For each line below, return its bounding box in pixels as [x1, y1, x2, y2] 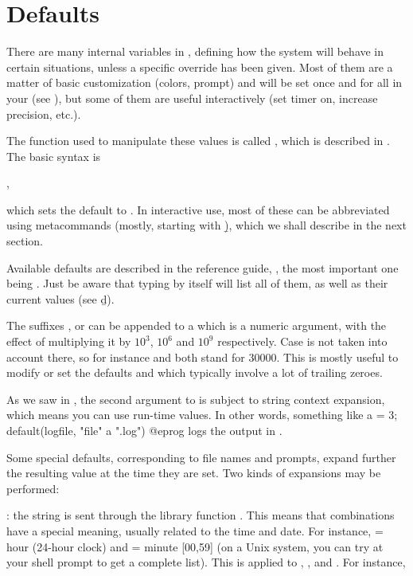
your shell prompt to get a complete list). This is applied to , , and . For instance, [6, 554, 406, 570]
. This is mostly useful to [276, 348, 399, 365]
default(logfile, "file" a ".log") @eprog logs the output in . [6, 422, 282, 438]
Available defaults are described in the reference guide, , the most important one [6, 259, 399, 276]
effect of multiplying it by [6, 333, 131, 350]
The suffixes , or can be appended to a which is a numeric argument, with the [6, 317, 387, 334]
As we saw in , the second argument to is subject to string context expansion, [6, 390, 385, 407]
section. [6, 233, 43, 249]
